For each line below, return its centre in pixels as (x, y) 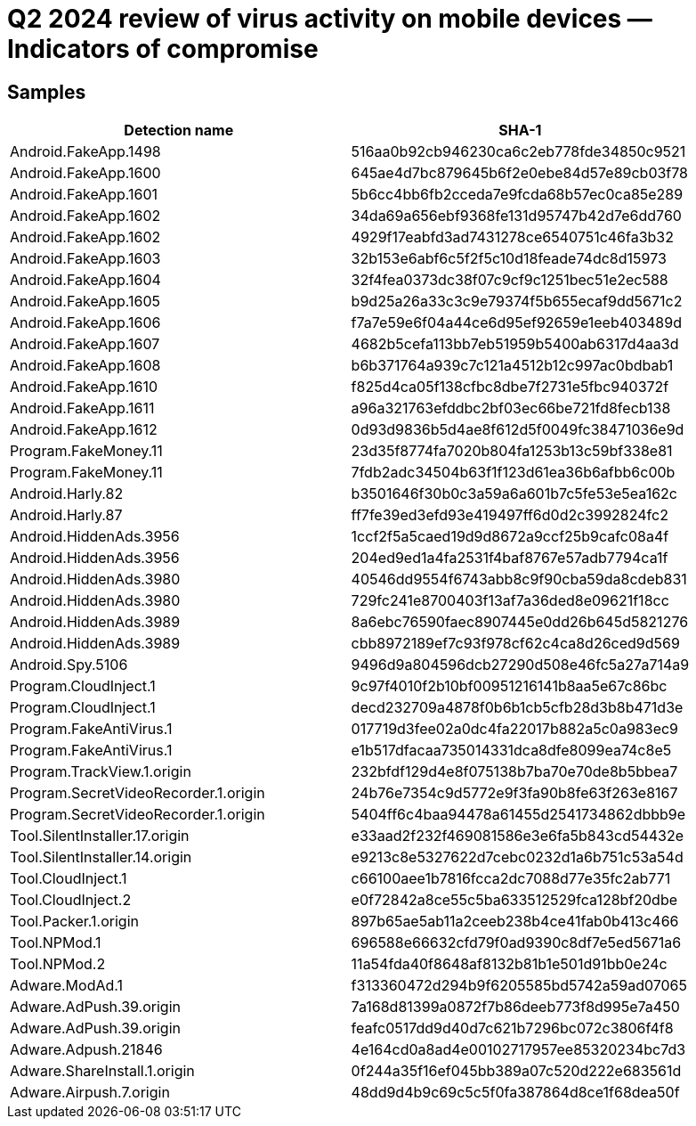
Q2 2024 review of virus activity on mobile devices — (330, 19)
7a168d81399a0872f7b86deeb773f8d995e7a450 (515, 1007)
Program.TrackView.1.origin (101, 772)
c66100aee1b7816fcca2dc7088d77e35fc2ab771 (511, 879)
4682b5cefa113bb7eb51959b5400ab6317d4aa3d (515, 344)
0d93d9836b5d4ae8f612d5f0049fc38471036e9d (518, 430)
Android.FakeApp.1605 (85, 302)
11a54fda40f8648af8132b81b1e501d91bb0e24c (509, 964)
